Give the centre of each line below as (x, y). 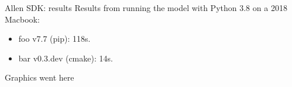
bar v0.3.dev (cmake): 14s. (66, 58)
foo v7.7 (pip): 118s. (54, 39)
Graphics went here (39, 77)
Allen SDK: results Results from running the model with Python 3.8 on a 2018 (146, 8)
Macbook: (22, 19)
